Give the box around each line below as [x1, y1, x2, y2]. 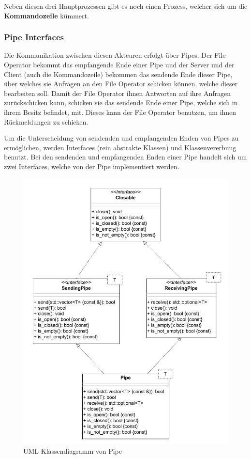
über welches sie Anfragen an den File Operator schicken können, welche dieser [4, 79, 238, 89]
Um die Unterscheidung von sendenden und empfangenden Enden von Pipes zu [4, 133, 239, 143]
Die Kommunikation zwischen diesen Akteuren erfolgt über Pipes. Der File [4, 50, 226, 60]
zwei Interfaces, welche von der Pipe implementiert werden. [4, 161, 179, 171]
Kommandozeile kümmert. [4, 10, 89, 20]
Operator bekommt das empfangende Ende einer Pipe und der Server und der [4, 60, 235, 69]
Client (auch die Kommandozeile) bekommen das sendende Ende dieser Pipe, [4, 69, 233, 79]
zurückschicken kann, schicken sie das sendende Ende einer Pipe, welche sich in [4, 97, 238, 108]
